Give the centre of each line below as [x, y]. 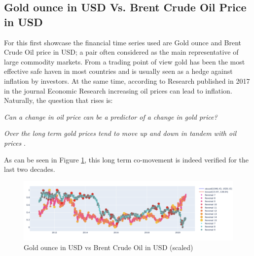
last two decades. [30, 169]
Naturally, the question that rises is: [58, 100]
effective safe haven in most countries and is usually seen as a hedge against [118, 71]
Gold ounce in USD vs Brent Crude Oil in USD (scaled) [109, 247]
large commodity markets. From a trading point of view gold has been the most [125, 61]
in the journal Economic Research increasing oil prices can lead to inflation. [118, 90]
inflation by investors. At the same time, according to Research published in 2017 [127, 80]
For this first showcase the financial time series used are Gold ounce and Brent [123, 42]
